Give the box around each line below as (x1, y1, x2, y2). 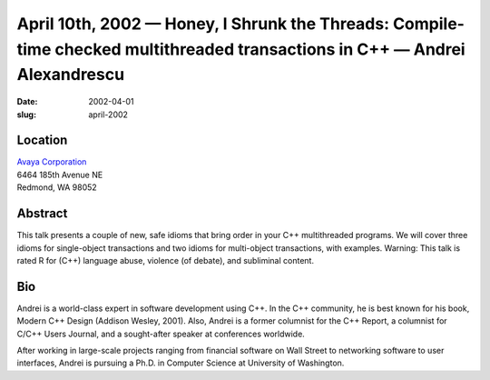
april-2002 (88, 109, 129, 120)
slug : (16, 109, 36, 120)
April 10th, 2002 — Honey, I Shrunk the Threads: (16, 14, 390, 34)
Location (16, 133, 68, 148)
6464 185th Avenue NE (16, 169, 103, 180)
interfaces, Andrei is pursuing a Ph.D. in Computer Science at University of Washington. (16, 357, 345, 368)
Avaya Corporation (16, 156, 87, 167)
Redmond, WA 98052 (16, 182, 97, 193)
